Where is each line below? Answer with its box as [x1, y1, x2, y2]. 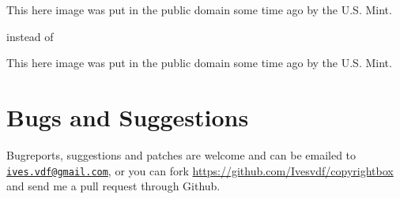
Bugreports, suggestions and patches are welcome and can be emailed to [6, 146, 357, 163]
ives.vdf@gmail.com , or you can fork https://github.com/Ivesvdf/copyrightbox [6, 162, 394, 178]
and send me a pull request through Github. [6, 178, 221, 194]
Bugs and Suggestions [6, 100, 249, 133]
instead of [6, 28, 54, 44]
